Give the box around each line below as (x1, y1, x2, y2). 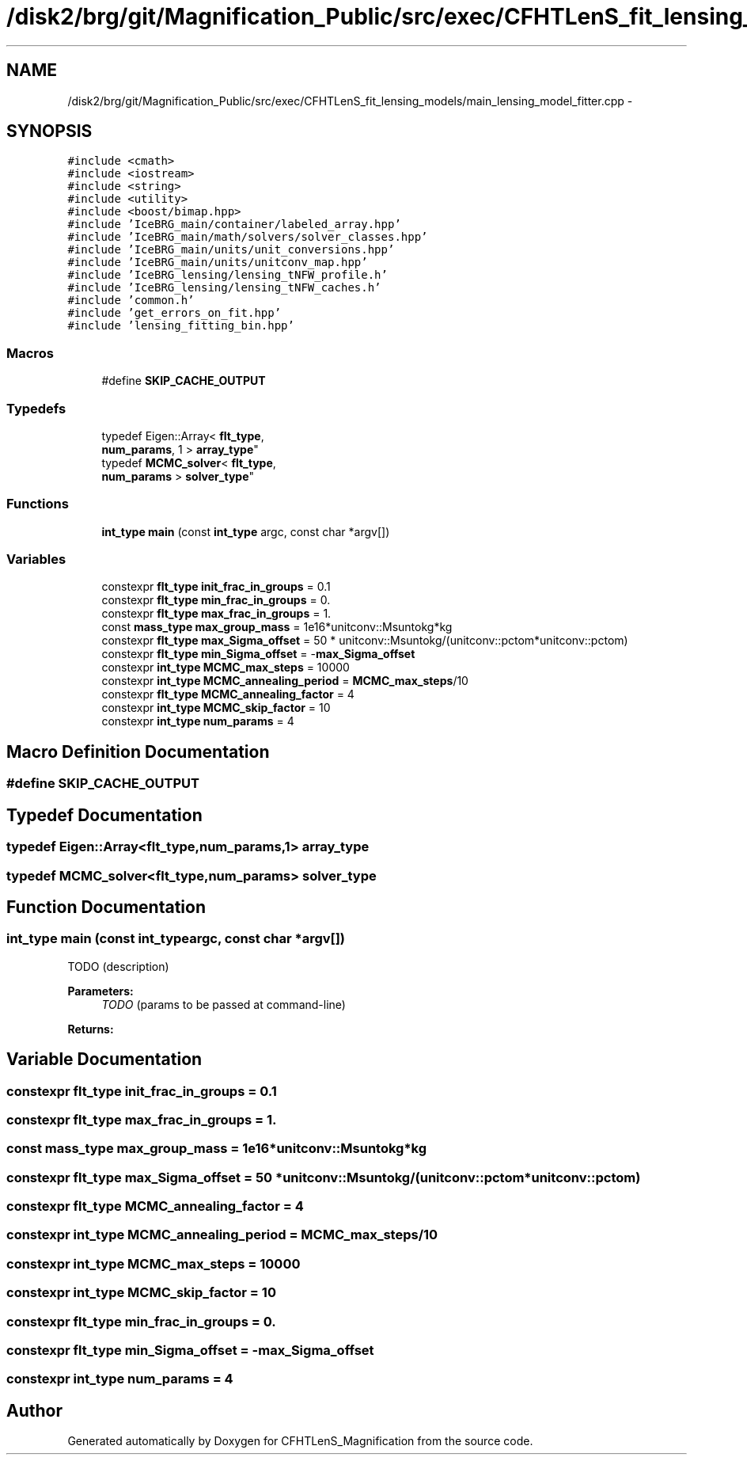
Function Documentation (6, 896, 206, 917)
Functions (6, 496, 69, 512)
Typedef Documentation (6, 805, 203, 825)
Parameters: (67, 984, 134, 998)
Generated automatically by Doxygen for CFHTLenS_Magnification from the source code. (67, 1434, 533, 1448)
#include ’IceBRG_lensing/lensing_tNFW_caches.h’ (67, 281, 381, 295)
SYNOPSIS (6, 121, 93, 142)
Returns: (67, 1022, 114, 1036)
